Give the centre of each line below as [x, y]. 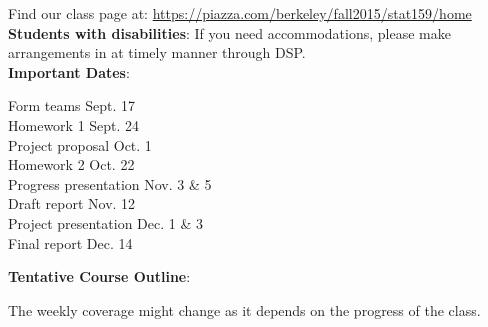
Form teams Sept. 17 [72, 105]
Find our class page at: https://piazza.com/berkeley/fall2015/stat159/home [240, 13]
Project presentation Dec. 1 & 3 [105, 222]
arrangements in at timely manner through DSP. [157, 52]
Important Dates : [69, 71]
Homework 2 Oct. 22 [71, 164]
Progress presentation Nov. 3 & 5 [110, 183]
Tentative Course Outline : [99, 276]
